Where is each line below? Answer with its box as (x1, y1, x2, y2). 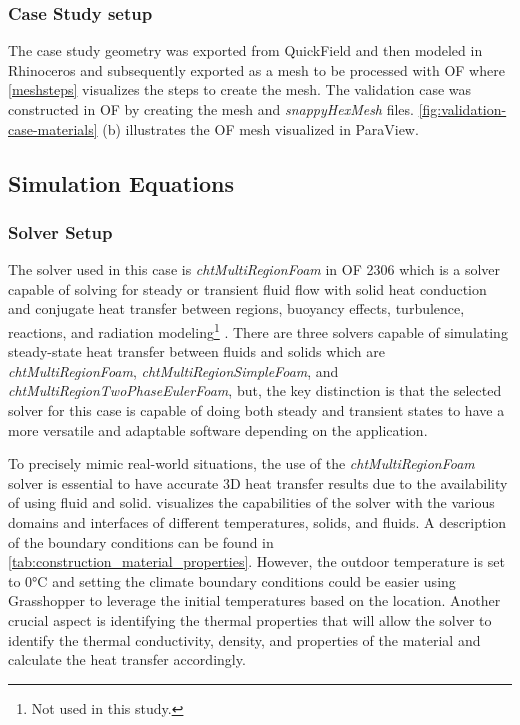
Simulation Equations (8, 167, 234, 198)
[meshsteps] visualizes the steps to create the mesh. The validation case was (8, 79, 472, 100)
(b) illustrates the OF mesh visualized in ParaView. (102, 118, 419, 139)
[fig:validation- (418, 99, 507, 119)
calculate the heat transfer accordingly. (8, 649, 246, 670)
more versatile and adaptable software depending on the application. (8, 419, 428, 440)
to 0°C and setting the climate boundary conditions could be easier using (8, 570, 456, 591)
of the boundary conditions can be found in (8, 531, 274, 552)
